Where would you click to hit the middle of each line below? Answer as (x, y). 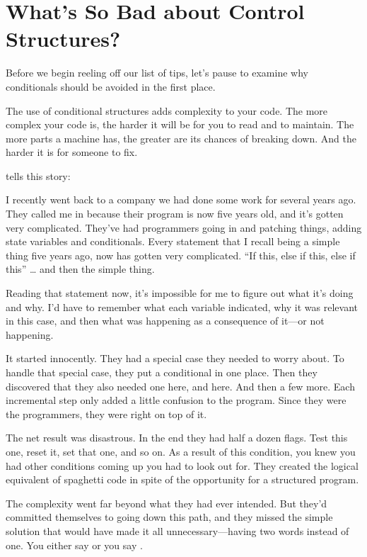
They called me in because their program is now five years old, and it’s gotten (175, 214)
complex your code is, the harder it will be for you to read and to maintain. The (180, 124)
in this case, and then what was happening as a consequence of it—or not (165, 321)
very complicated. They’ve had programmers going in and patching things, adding (184, 227)
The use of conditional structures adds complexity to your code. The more (167, 110)
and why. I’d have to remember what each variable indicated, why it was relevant (182, 306)
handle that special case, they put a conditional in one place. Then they (162, 372)
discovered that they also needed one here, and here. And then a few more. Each (180, 386)
